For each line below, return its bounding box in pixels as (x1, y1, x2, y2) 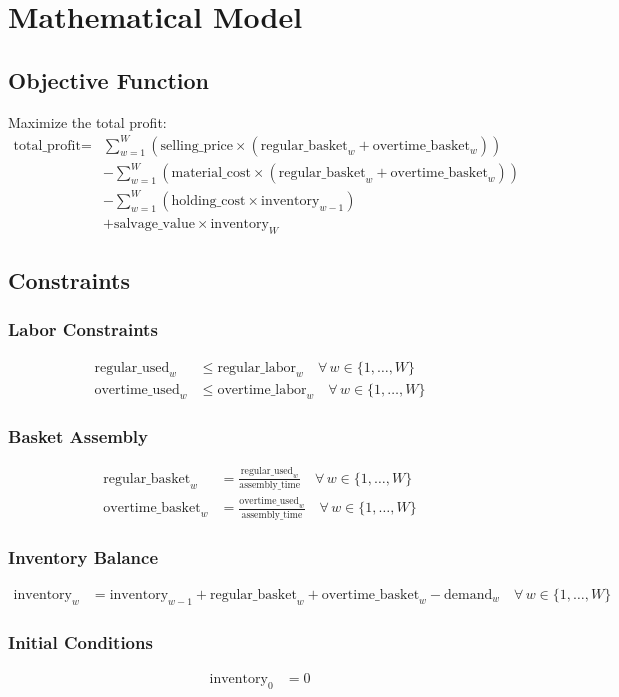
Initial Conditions (8, 629, 153, 654)
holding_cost (171, 193, 246, 208)
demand (444, 587, 493, 602)
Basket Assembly (8, 424, 149, 449)
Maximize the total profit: (8, 111, 167, 132)
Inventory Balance (8, 544, 159, 569)
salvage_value (113, 216, 195, 231)
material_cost (171, 166, 251, 181)
